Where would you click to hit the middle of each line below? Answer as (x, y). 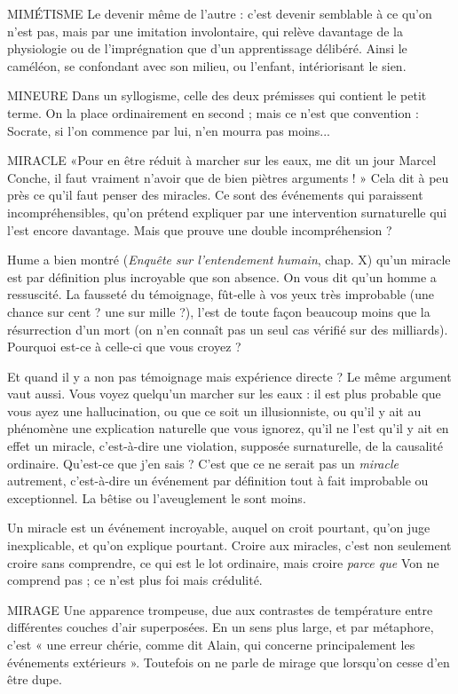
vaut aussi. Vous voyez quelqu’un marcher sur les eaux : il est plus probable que (224, 394)
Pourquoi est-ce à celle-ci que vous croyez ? (124, 347)
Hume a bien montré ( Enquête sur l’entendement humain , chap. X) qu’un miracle (229, 260)
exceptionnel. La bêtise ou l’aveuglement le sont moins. (157, 497)
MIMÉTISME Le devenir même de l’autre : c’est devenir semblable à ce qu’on (220, 13)
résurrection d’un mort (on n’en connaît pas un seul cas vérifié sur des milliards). (228, 329)
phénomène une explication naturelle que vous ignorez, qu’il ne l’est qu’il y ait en (228, 428)
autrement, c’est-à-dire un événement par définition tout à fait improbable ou (218, 481)
